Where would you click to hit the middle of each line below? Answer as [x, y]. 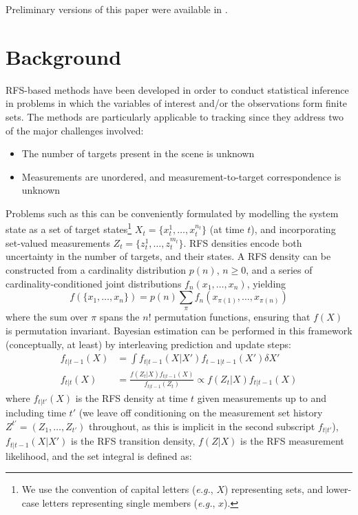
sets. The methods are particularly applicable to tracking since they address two [175, 116]
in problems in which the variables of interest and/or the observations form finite [177, 103]
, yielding [266, 283]
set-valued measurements [58, 242]
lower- [339, 489]
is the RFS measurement [292, 441]
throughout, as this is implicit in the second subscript [202, 426]
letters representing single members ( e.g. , [129, 502]
